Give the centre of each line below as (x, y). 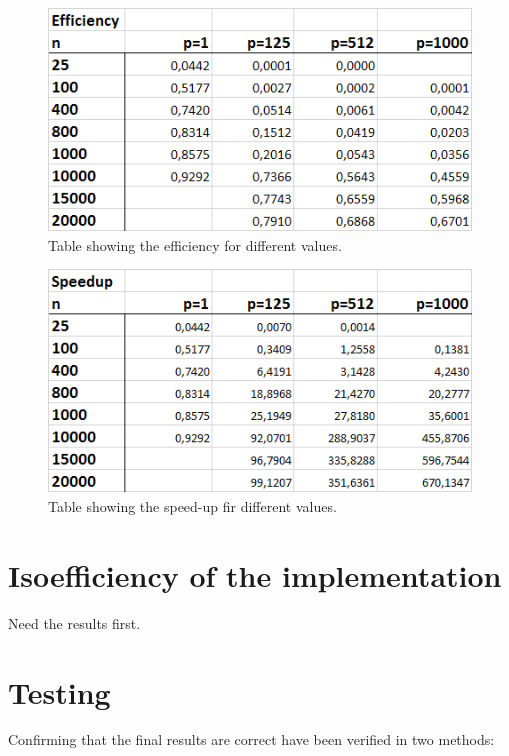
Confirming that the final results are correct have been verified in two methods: (251, 739)
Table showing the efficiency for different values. (195, 244)
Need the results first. (74, 622)
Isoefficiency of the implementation (255, 574)
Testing (59, 691)
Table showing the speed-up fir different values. (192, 506)
